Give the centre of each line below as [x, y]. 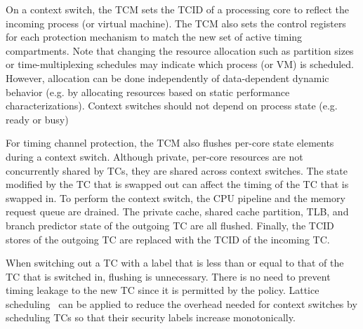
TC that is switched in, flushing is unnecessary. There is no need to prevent [168, 276]
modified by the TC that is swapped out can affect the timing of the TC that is [177, 184]
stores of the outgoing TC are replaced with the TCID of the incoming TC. [168, 239]
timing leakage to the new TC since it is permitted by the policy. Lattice [163, 290]
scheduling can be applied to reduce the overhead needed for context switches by [181, 303]
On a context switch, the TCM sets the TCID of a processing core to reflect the [178, 9]
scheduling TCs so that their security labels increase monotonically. [151, 317]
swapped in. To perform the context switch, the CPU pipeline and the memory [176, 197]
